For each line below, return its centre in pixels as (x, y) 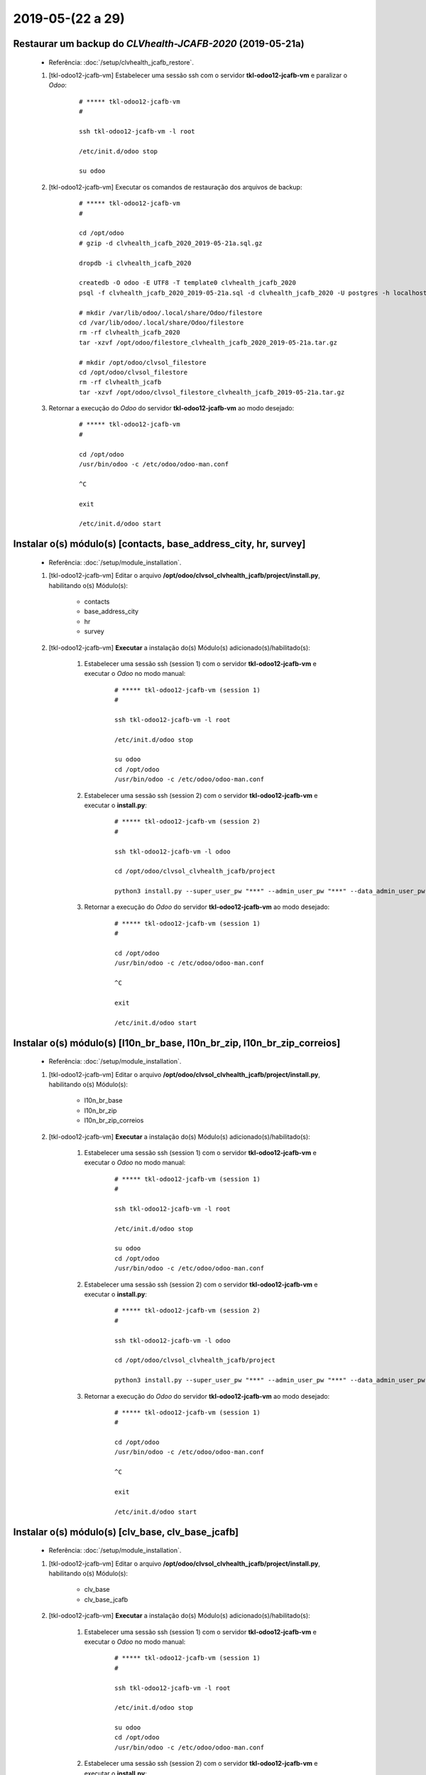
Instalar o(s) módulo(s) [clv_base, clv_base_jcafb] (126, 1532)
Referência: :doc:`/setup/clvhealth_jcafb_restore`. (121, 62)
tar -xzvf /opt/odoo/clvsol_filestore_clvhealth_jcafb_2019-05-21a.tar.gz (212, 392)
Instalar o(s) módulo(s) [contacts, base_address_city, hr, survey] (159, 544)
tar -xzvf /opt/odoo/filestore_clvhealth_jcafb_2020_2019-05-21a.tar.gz (208, 342)
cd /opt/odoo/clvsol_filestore (133, 372)
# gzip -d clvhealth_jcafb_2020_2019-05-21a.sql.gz (171, 243)
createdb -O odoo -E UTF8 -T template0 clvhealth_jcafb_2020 (187, 283)
